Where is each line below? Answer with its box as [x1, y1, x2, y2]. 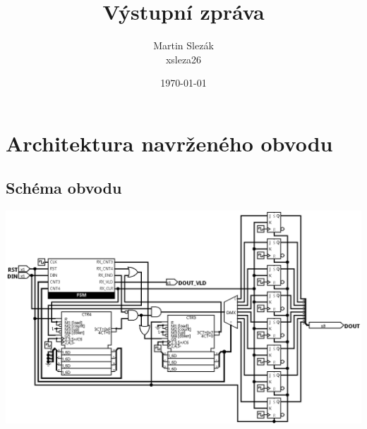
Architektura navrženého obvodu [6, 128, 333, 157]
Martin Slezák [153, 38, 214, 53]
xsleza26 [165, 51, 202, 66]
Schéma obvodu [6, 177, 122, 199]
